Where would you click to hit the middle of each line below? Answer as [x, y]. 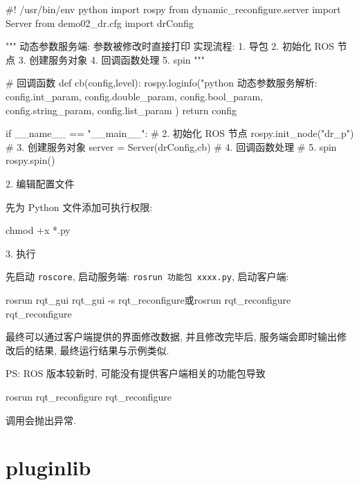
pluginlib [48, 467]
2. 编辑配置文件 [40, 183]
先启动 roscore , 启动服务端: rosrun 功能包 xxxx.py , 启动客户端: [147, 276]
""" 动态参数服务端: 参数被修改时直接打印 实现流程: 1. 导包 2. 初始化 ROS [170, 46]
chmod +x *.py [38, 230]
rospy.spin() [30, 160]
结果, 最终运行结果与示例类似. [102, 350]
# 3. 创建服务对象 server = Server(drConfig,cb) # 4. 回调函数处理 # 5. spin [171, 146]
